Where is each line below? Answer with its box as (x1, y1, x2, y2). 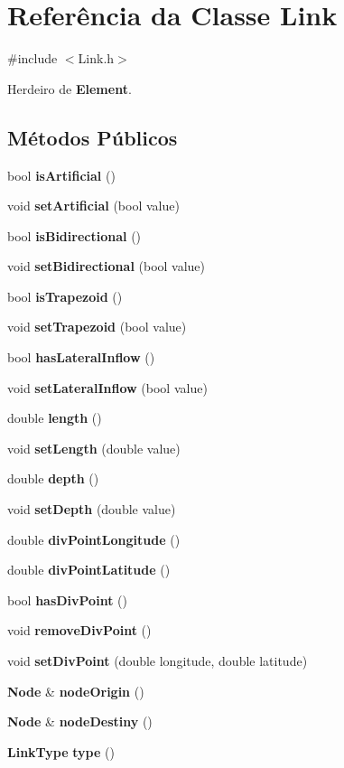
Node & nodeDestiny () (7, 712, 153, 731)
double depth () (7, 469, 99, 488)
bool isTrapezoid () (7, 286, 123, 305)
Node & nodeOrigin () (7, 681, 144, 700)
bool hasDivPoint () (7, 590, 127, 609)
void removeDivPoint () (7, 621, 152, 640)
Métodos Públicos (7, 123, 178, 151)
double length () (7, 408, 102, 427)
